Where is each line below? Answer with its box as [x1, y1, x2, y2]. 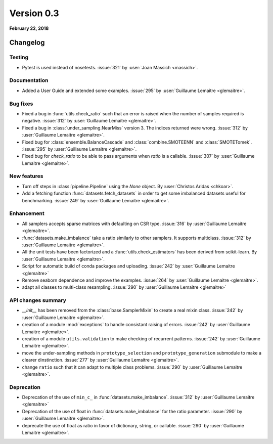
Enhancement [9, 210, 45, 217]
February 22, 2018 [9, 25, 49, 31]
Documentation [9, 77, 49, 84]
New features [9, 172, 43, 180]
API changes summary [9, 297, 67, 304]
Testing [9, 54, 29, 61]
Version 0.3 [9, 8, 59, 19]
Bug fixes [9, 100, 33, 107]
